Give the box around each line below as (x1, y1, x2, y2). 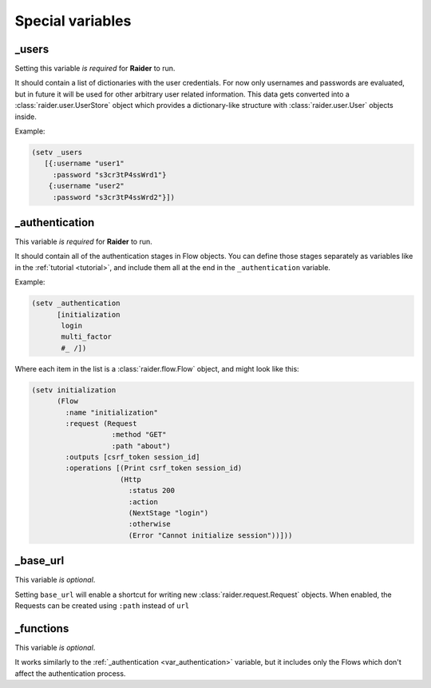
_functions (14, 622, 69, 635)
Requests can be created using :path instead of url (14, 601, 190, 610)
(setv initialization (31, 385, 117, 395)
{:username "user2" (48, 181, 125, 191)
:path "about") (111, 441, 171, 451)
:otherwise (128, 519, 171, 529)
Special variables (14, 12, 132, 30)
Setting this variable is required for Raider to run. (14, 64, 176, 74)
